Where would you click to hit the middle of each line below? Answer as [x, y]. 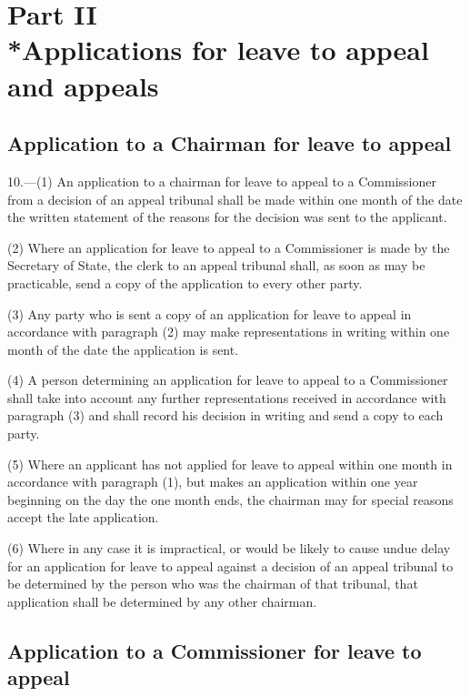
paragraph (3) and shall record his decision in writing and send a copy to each [225, 415]
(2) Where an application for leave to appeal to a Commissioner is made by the [229, 247]
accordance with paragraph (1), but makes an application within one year [213, 482]
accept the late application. [83, 517]
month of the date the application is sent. [123, 349]
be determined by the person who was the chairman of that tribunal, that [213, 584]
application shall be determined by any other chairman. [162, 601]
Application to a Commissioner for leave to [215, 650]
